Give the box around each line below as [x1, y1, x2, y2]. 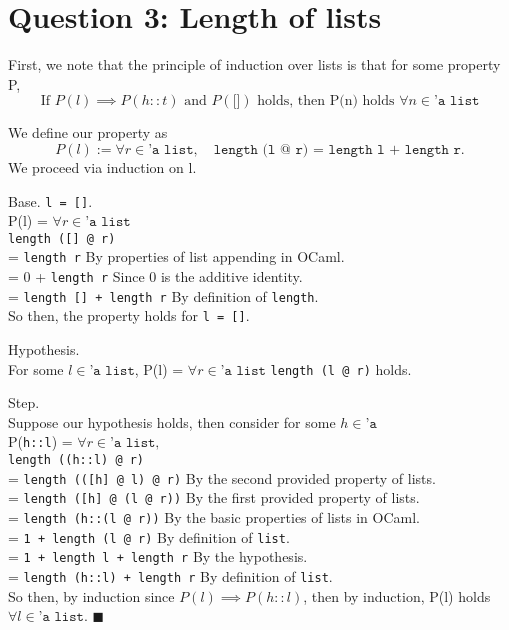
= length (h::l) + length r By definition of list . [8, 566, 333, 587]
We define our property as [8, 122, 168, 143]
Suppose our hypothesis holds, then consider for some [8, 411, 336, 432]
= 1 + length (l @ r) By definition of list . [8, 526, 290, 547]
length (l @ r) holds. [270, 358, 412, 379]
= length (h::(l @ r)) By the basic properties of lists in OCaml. [8, 507, 420, 528]
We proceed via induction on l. [8, 156, 197, 177]
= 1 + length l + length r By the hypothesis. [8, 546, 308, 567]
